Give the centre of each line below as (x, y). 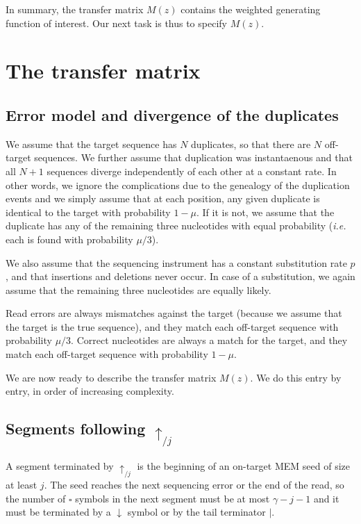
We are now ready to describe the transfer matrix (111, 377)
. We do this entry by (296, 377)
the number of (36, 498)
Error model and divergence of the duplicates (172, 114)
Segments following (76, 428)
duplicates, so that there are (251, 144)
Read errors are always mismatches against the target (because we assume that (174, 313)
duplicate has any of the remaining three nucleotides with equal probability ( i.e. (176, 226)
